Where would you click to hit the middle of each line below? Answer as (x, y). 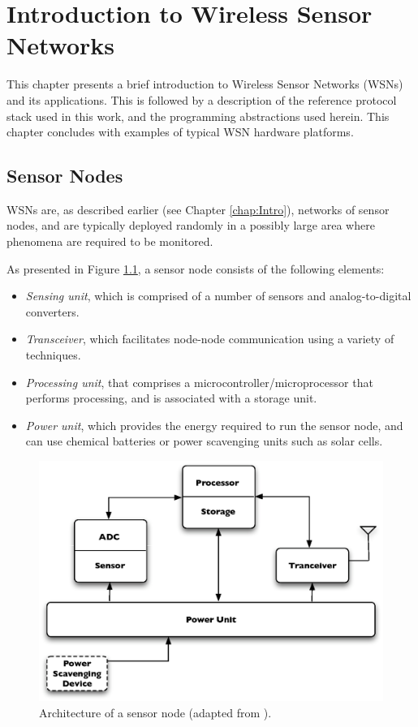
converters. (52, 311)
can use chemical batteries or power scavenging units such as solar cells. (204, 441)
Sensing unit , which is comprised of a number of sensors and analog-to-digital (218, 296)
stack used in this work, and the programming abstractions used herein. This (198, 116)
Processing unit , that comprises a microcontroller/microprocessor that (199, 382)
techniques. (53, 355)
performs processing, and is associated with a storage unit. (171, 398)
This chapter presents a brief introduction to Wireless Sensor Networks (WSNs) (205, 84)
